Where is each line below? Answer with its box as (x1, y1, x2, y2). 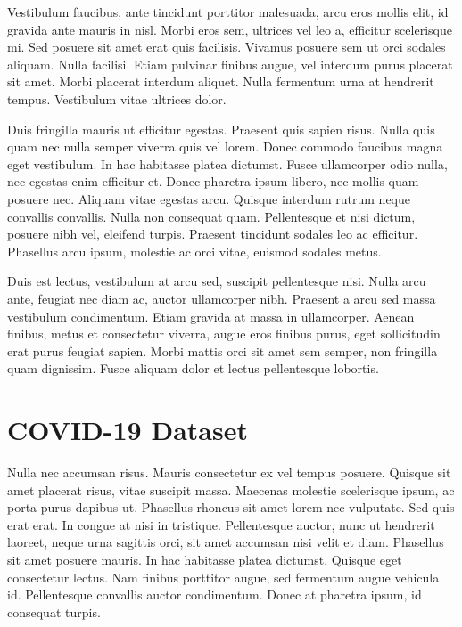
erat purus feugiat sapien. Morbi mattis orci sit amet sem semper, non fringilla (7, 341, 438, 360)
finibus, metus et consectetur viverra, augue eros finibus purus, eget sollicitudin (7, 324, 441, 343)
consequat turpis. (7, 602, 101, 621)
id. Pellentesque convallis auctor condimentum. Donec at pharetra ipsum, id (7, 585, 422, 604)
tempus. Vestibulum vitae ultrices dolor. (7, 89, 227, 108)
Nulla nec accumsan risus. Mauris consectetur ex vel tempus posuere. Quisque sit (7, 463, 451, 481)
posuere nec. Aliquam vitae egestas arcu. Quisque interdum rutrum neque (7, 189, 411, 208)
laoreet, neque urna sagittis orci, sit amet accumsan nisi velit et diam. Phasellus (7, 533, 444, 551)
